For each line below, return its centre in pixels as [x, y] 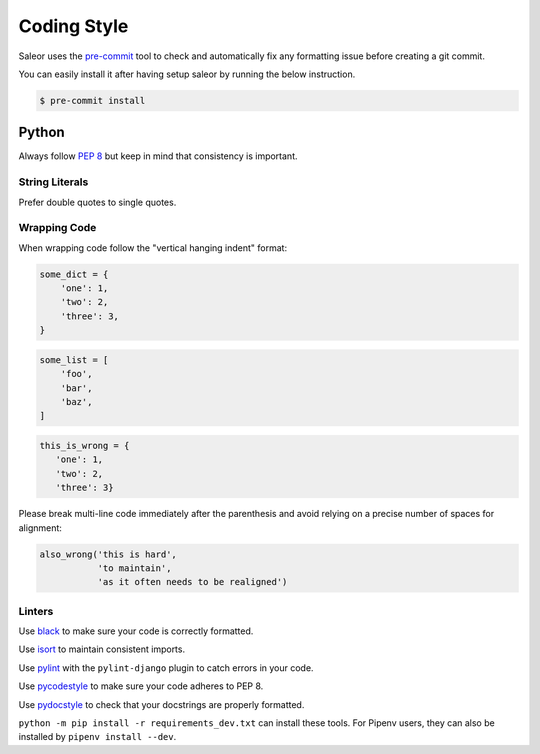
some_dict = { [74, 274]
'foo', [76, 374]
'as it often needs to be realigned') [192, 582]
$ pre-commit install [92, 100]
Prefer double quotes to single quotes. [97, 202]
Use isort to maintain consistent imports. [101, 649]
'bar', [76, 388]
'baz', [76, 401]
